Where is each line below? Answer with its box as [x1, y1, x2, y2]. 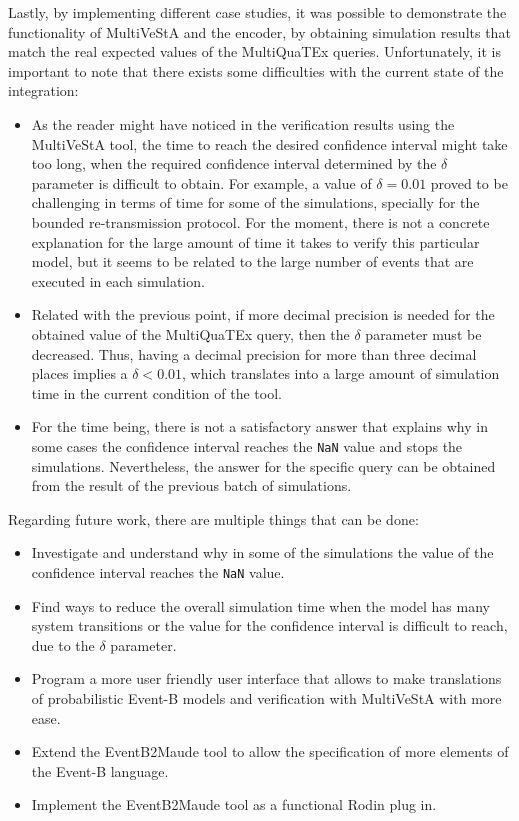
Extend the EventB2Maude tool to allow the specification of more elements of [31, 741, 509, 762]
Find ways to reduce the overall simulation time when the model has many [31, 595, 490, 616]
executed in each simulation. [31, 270, 205, 291]
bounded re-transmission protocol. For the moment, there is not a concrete [31, 211, 490, 232]
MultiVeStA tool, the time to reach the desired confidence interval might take [31, 133, 508, 154]
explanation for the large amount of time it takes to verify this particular [31, 231, 480, 252]
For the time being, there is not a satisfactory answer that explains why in [31, 416, 488, 437]
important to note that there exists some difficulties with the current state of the [8, 60, 504, 81]
